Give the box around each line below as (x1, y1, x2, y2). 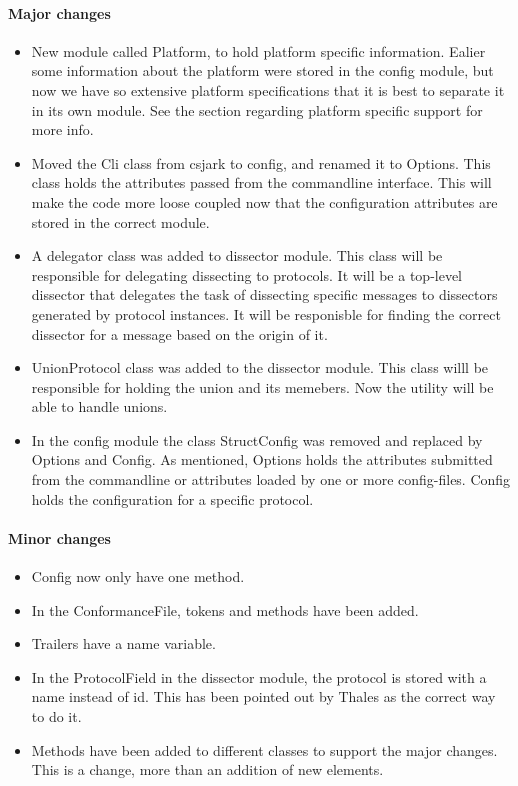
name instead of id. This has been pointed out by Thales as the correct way (31, 686, 496, 707)
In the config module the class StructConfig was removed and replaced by (31, 429, 483, 450)
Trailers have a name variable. (31, 633, 216, 654)
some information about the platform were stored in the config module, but (31, 60, 494, 81)
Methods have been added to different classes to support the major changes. (31, 739, 498, 760)
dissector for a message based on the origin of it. (31, 323, 328, 344)
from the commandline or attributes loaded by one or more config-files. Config (31, 469, 511, 490)
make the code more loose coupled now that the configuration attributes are (31, 191, 498, 212)
